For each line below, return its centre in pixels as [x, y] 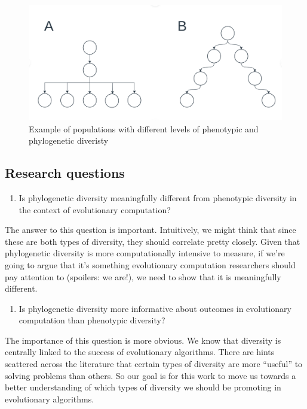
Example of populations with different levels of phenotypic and [144, 128]
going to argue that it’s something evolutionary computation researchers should [150, 264]
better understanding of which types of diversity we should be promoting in [143, 387]
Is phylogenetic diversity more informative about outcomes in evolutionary [155, 308]
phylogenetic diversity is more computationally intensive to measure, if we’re [145, 253]
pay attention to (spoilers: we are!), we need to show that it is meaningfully [143, 276]
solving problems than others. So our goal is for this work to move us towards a [151, 375]
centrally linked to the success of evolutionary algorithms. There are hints [140, 352]
